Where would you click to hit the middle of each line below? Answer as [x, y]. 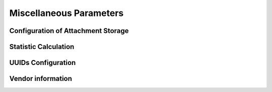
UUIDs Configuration [43, 63]
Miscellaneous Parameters [66, 13]
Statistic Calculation [42, 47]
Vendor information [41, 79]
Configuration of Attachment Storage [69, 31]
